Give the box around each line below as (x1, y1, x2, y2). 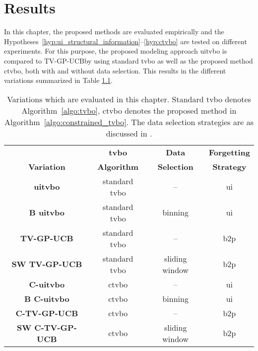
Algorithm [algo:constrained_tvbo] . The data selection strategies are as (4, 116, 254, 128)
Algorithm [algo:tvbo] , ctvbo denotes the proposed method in (21, 104, 237, 116)
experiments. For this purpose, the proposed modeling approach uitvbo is (4, 46, 227, 56)
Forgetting (208, 146, 250, 158)
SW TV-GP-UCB (11, 258, 82, 270)
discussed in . (106, 127, 152, 139)
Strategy (212, 160, 247, 172)
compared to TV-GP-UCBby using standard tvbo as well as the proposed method (4, 55, 253, 66)
